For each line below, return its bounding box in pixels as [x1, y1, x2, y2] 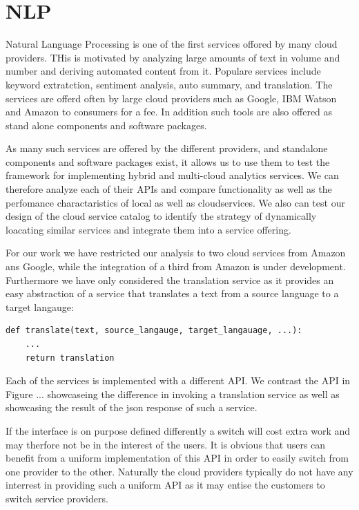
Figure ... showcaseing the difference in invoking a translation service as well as [6, 386, 340, 401]
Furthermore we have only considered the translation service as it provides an [6, 272, 334, 287]
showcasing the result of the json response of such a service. [6, 400, 258, 415]
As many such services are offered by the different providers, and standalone [6, 141, 328, 155]
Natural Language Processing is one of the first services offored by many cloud [6, 37, 338, 51]
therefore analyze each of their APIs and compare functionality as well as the [6, 182, 332, 196]
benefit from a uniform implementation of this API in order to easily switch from [6, 451, 349, 465]
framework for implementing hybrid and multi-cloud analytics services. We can [6, 168, 339, 182]
